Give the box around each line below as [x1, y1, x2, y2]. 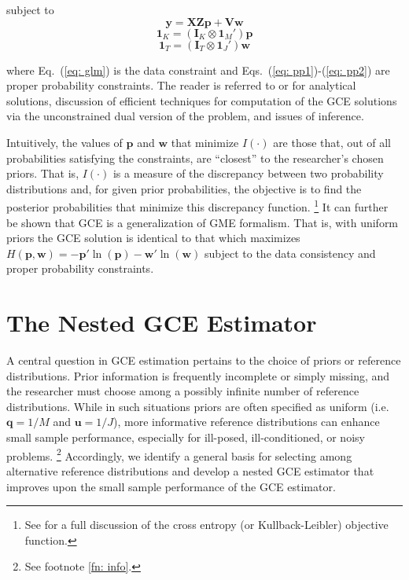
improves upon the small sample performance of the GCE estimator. [6, 478, 336, 494]
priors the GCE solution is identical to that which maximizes [6, 229, 300, 246]
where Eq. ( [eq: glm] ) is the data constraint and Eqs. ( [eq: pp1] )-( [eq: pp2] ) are [6, 61, 390, 78]
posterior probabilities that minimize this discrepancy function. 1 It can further [6, 196, 389, 215]
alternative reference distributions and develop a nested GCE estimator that [6, 462, 374, 479]
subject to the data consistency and [204, 244, 376, 261]
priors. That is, [6, 165, 79, 182]
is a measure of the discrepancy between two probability [112, 165, 384, 182]
